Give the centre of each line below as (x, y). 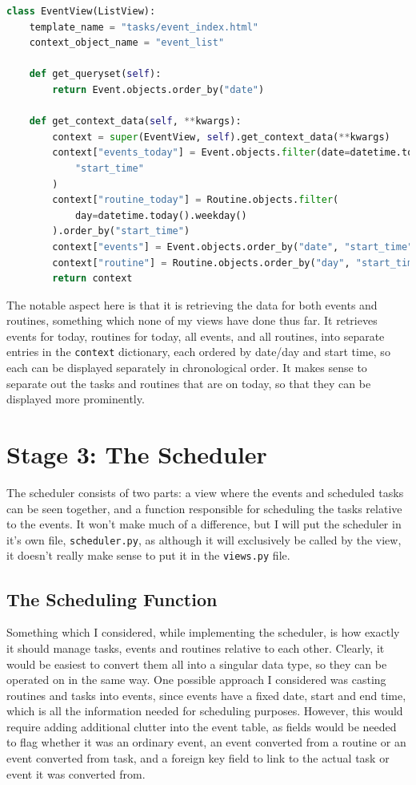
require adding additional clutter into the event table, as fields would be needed (202, 726)
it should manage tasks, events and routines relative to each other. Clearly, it (196, 647)
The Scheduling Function (112, 599)
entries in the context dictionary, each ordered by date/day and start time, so (198, 352)
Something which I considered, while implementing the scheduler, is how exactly (203, 632)
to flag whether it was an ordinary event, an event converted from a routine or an (206, 742)
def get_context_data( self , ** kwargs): (135, 121)
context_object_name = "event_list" (127, 43)
